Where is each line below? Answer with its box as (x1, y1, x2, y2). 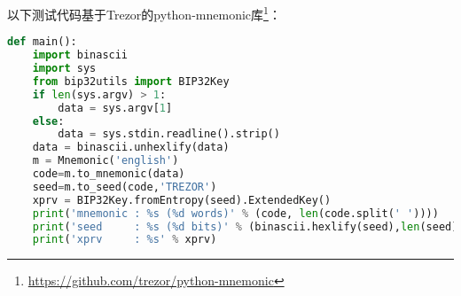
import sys (32, 62, 97, 74)
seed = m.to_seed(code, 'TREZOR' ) (32, 180, 217, 193)
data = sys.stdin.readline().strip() (58, 128, 280, 141)
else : (32, 114, 65, 128)
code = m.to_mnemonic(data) (32, 167, 185, 180)
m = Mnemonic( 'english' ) (32, 154, 179, 167)
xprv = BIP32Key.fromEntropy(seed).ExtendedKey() (32, 193, 332, 206)
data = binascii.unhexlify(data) (32, 141, 230, 154)
